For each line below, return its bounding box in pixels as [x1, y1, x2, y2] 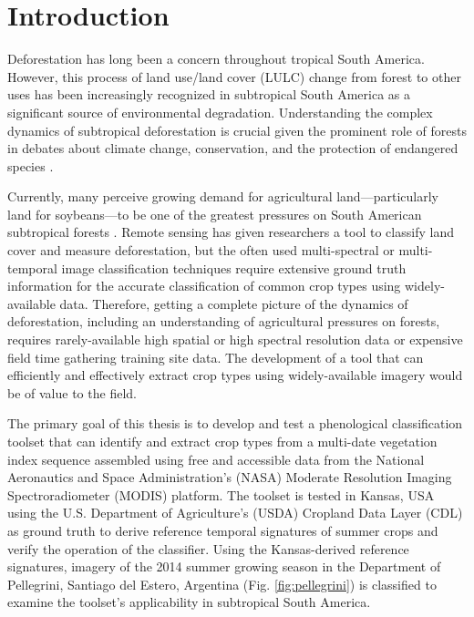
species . [7, 156, 54, 175]
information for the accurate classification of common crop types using [7, 276, 401, 295]
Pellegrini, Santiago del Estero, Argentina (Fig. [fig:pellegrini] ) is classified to [7, 574, 437, 593]
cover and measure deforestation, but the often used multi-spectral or [7, 241, 395, 260]
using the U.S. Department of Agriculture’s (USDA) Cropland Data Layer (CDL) [7, 503, 463, 522]
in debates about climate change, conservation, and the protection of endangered [7, 139, 459, 158]
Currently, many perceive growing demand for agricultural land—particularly [7, 187, 438, 206]
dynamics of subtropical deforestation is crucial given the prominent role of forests [7, 120, 467, 139]
